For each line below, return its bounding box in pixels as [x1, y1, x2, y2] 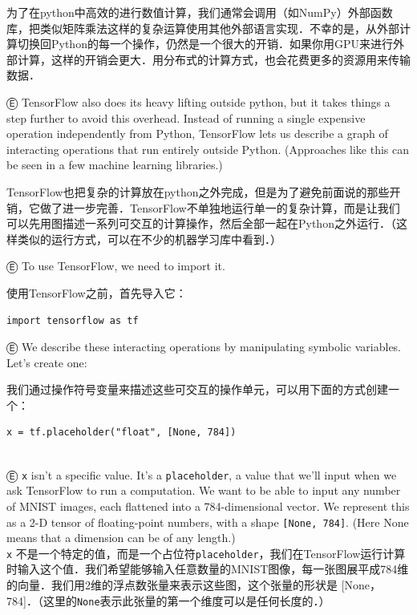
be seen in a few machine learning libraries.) [6, 156, 223, 173]
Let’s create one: [6, 354, 87, 370]
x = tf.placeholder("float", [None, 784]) [6, 427, 237, 439]
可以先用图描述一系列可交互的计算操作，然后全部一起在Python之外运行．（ [6, 215, 396, 232]
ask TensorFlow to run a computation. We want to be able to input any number [6, 482, 401, 499]
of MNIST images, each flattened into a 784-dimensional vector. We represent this [6, 497, 410, 514]
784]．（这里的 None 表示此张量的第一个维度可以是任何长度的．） [6, 592, 330, 609]
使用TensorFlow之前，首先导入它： [6, 284, 187, 301]
